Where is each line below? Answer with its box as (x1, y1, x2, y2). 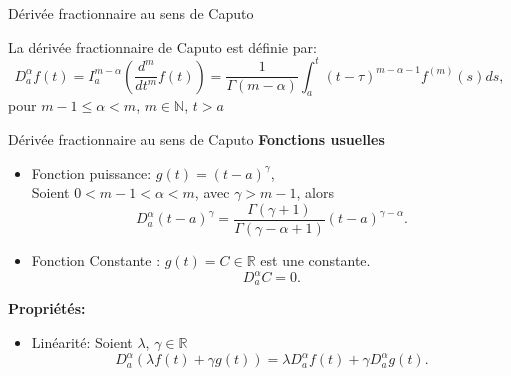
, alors (296, 182, 334, 203)
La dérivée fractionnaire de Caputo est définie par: (8, 36, 317, 57)
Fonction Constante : (31, 249, 161, 270)
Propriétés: (8, 298, 86, 319)
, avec (194, 182, 230, 203)
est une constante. (260, 249, 371, 270)
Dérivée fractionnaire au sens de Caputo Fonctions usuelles (8, 129, 385, 150)
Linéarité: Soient (31, 332, 133, 353)
